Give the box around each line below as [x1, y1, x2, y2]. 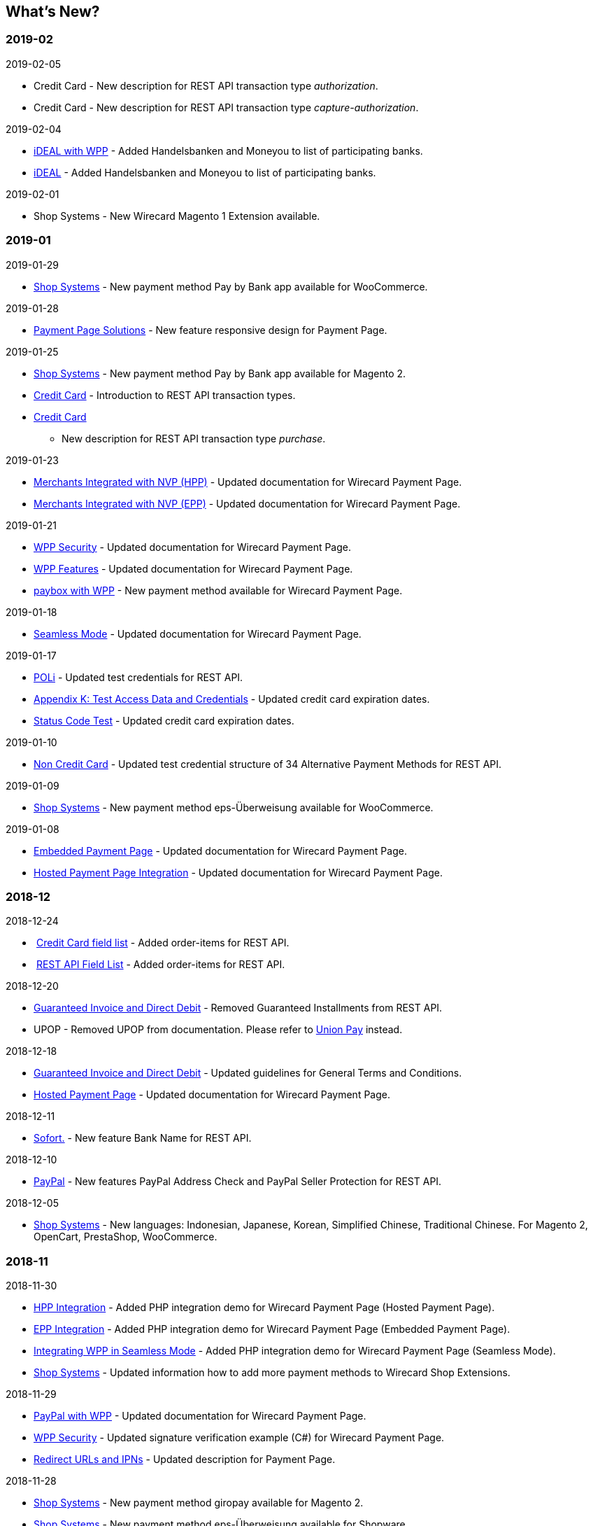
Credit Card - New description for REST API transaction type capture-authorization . [34, 101, 419, 113]
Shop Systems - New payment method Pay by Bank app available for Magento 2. [34, 367, 406, 379]
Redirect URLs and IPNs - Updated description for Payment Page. [34, 1453, 336, 1466]
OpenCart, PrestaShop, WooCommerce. [34, 1231, 217, 1243]
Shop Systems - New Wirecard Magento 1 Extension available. [34, 209, 320, 222]
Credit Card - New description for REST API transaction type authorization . [34, 79, 378, 92]
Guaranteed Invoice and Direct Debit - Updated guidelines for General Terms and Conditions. [34, 1067, 462, 1079]
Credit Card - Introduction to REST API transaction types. [34, 388, 296, 401]
